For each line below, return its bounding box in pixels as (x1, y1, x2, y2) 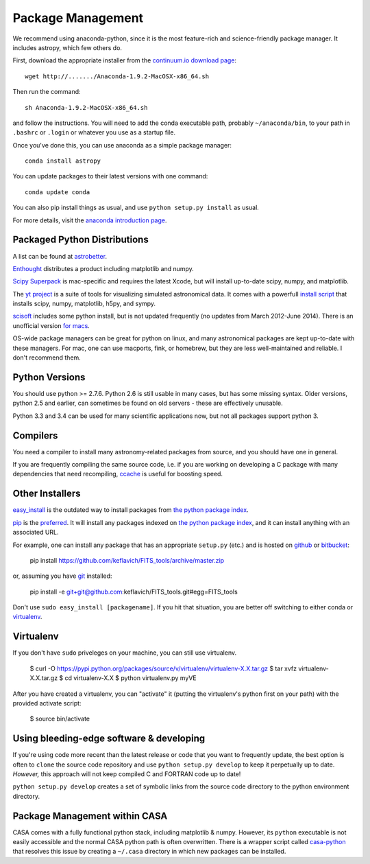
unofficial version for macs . (12, 321, 90, 329)
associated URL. (12, 528, 59, 537)
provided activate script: (12, 699, 82, 707)
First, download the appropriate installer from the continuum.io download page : (12, 56, 236, 65)
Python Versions (12, 371, 86, 383)
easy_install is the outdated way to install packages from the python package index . (12, 506, 249, 514)
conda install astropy (25, 157, 101, 165)
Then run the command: (12, 88, 82, 96)
